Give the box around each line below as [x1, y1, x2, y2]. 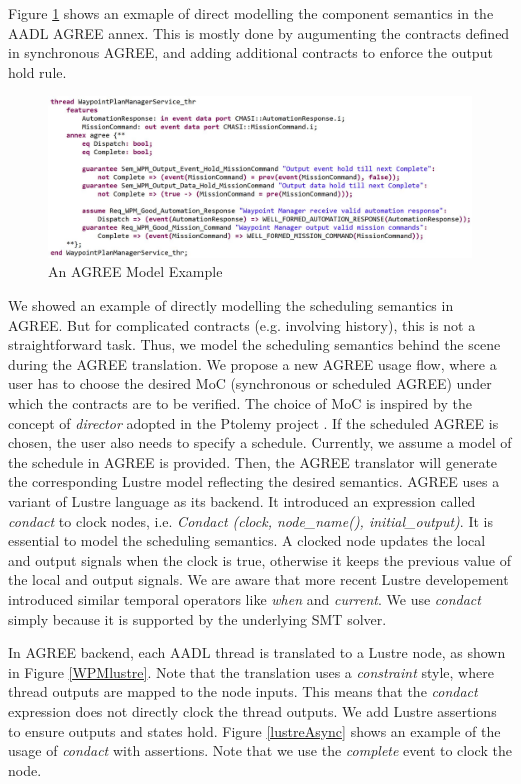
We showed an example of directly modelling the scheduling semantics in [8, 295, 454, 316]
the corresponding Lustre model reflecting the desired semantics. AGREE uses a [8, 471, 500, 492]
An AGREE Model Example [48, 261, 223, 282]
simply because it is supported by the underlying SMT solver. [8, 608, 387, 629]
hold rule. [8, 61, 67, 82]
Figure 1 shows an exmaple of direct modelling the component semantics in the [8, 3, 494, 23]
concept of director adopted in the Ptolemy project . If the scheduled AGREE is [8, 412, 499, 433]
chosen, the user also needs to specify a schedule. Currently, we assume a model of [8, 432, 512, 453]
